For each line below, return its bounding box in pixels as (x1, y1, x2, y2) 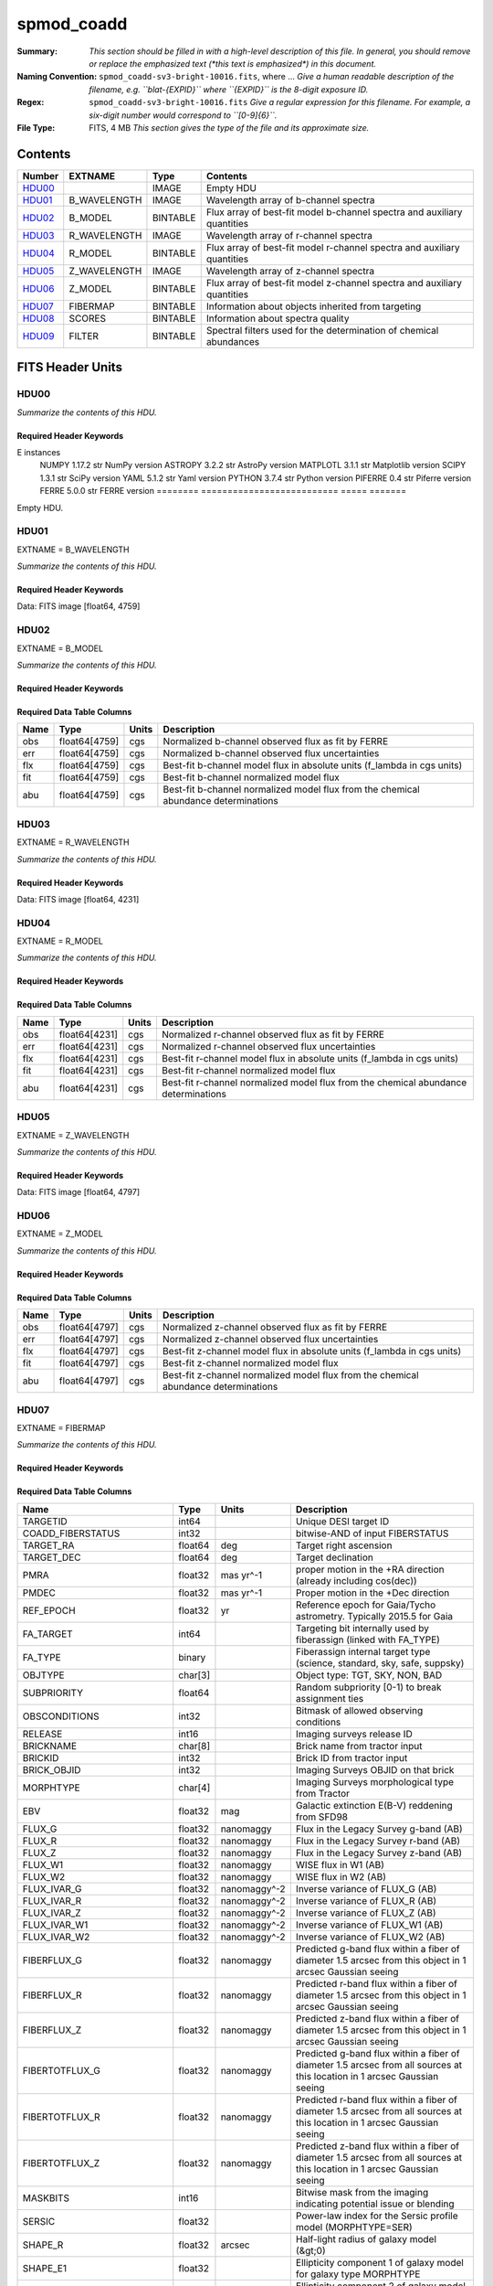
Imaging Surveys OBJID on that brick (295, 1763, 455, 1776)
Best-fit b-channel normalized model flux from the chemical (163, 783, 420, 796)
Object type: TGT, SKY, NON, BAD (295, 1669, 443, 1682)
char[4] (178, 1781, 211, 1794)
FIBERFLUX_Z (22, 2024, 82, 2036)
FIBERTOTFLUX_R (22, 2110, 100, 2123)
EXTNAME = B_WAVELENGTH (16, 544, 130, 555)
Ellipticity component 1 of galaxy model (295, 2256, 465, 2269)
